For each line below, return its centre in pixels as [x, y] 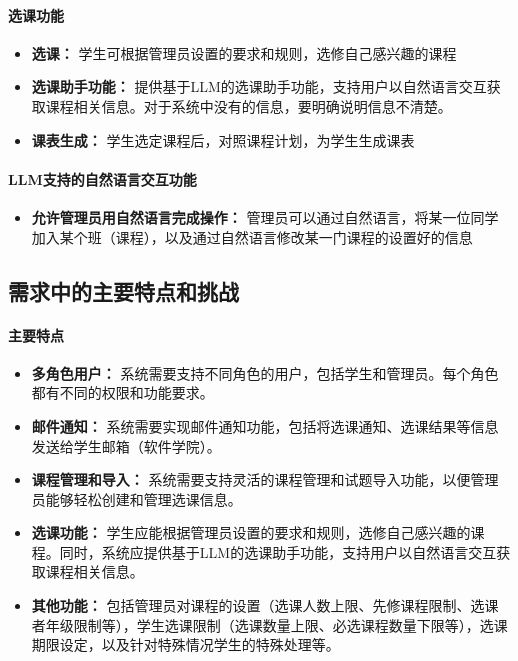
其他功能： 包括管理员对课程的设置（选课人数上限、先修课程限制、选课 [265, 605]
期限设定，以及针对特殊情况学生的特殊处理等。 [185, 644]
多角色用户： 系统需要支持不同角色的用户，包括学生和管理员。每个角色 [265, 372]
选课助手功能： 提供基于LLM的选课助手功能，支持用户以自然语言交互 [259, 86]
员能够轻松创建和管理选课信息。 [136, 498]
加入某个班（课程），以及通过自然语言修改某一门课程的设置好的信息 [252, 236]
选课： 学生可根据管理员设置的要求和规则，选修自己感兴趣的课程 [244, 52]
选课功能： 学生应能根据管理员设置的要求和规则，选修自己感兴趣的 [251, 532]
